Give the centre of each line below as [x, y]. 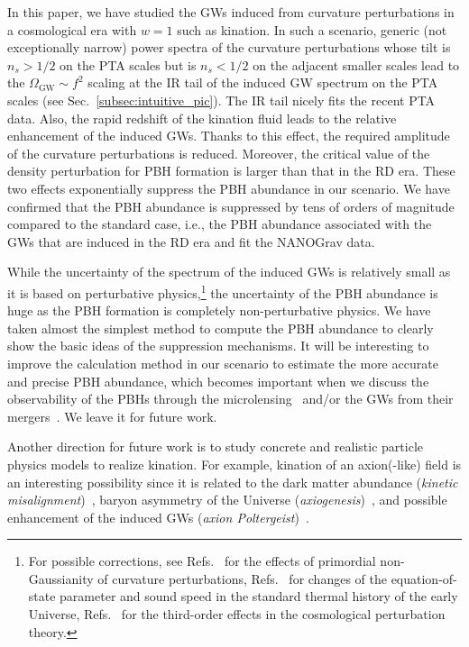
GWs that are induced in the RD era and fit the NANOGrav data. [191, 241]
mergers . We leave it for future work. [112, 416]
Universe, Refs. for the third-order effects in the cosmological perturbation [237, 614]
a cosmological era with [72, 29]
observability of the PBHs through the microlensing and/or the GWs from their [230, 399]
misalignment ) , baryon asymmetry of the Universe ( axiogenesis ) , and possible [227, 500]
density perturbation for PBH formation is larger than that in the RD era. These [231, 171]
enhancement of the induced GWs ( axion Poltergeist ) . [158, 517]
